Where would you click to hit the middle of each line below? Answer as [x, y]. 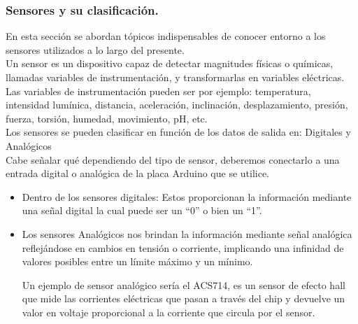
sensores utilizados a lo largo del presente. [95, 49]
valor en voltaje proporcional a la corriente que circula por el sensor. [169, 312]
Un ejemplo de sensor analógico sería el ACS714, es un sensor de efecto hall [184, 284]
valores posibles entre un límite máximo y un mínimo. [137, 261]
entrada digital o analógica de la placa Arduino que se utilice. [138, 173]
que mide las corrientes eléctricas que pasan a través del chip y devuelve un [184, 298]
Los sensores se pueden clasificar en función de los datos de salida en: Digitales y [178, 132]
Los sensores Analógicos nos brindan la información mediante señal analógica [187, 233]
